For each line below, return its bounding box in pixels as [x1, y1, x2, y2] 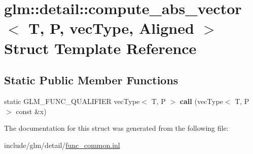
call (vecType [179, 95, 223, 106]
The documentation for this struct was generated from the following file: [4, 123, 229, 133]
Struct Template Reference [4, 37, 197, 58]
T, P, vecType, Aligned [28, 18, 194, 38]
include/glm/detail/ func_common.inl [4, 139, 120, 150]
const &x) [16, 106, 47, 116]
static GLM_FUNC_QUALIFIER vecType [4, 95, 140, 106]
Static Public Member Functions [4, 72, 178, 88]
